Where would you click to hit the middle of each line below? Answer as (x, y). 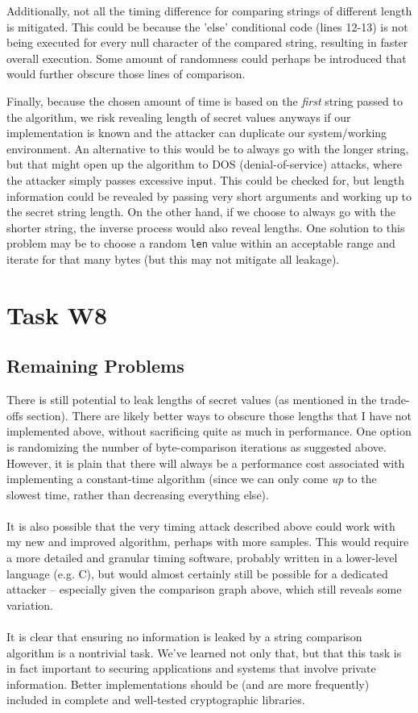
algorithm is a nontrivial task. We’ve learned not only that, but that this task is (204, 652)
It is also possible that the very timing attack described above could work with (201, 525)
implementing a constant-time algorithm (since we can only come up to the (192, 479)
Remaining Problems (95, 366)
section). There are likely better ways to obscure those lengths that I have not (219, 415)
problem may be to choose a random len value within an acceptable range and (201, 243)
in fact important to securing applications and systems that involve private (191, 668)
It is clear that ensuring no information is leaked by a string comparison (184, 637)
